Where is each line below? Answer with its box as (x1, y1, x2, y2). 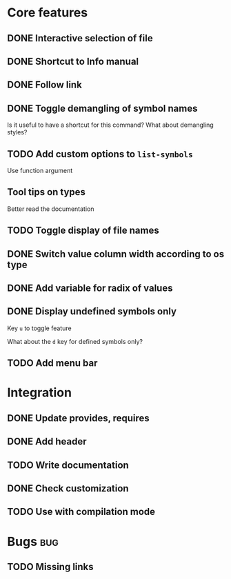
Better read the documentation (7, 205, 94, 213)
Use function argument (7, 166, 73, 174)
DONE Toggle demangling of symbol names (7, 102, 198, 114)
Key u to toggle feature (7, 324, 72, 332)
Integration (7, 385, 72, 400)
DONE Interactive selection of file (7, 32, 153, 44)
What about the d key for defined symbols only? (7, 337, 143, 345)
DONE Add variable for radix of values (7, 282, 173, 294)
